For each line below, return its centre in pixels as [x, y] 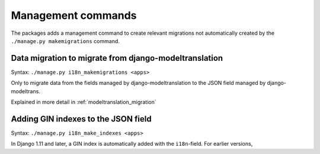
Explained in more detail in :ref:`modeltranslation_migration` [84, 102]
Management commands [74, 15]
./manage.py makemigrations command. [65, 41]
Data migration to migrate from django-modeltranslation [117, 58]
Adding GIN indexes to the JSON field [81, 119]
